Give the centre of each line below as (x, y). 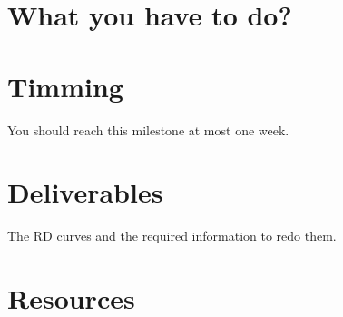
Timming (65, 86)
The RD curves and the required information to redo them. (172, 236)
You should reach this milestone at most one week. (148, 129)
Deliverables (85, 192)
